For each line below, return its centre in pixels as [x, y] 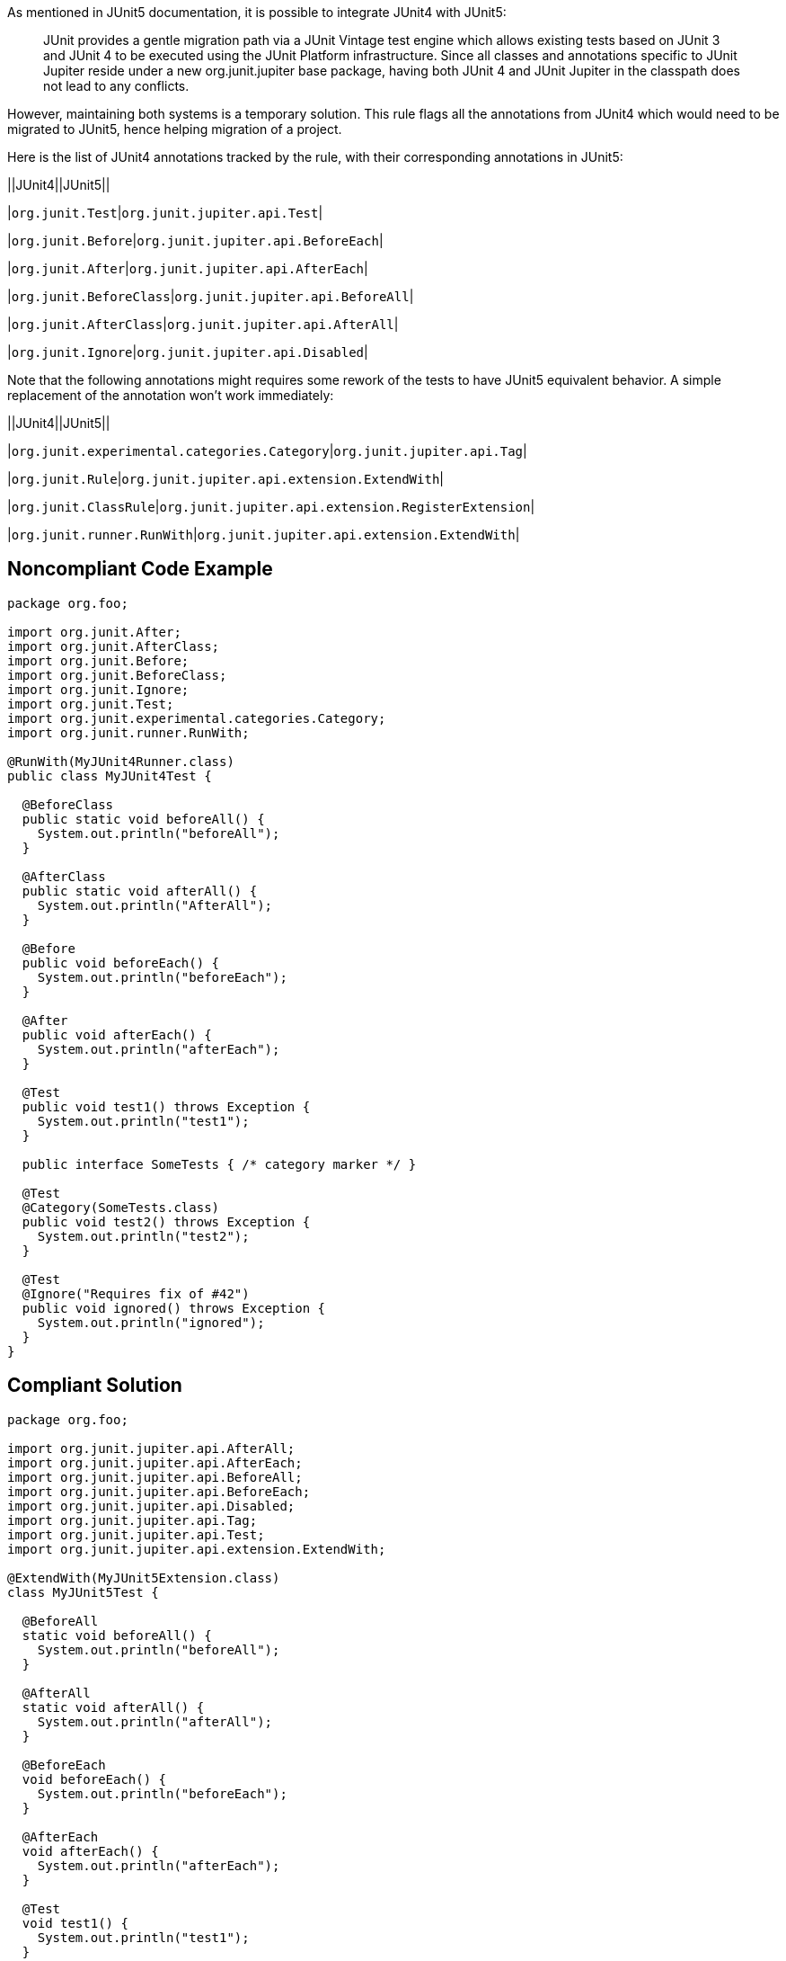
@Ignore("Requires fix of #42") [136, 1293]
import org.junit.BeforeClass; [117, 675]
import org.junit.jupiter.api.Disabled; [151, 1506]
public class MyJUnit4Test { [110, 775]
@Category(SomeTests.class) [121, 1207]
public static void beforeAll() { [143, 819]
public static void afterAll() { [140, 891]
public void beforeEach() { [121, 963]
